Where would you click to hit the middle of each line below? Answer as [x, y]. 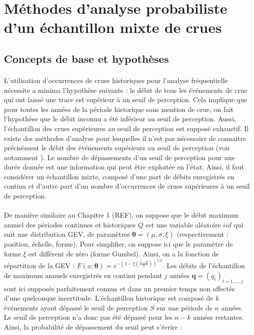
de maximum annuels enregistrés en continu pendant [83, 275]
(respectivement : [202, 234]
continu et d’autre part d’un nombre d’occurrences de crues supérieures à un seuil [127, 186]
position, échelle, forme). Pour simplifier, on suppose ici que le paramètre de [118, 244]
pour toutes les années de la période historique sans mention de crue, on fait [119, 109]
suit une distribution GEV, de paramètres [67, 234]
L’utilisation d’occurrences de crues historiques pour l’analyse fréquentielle [116, 80]
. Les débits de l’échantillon [204, 265]
